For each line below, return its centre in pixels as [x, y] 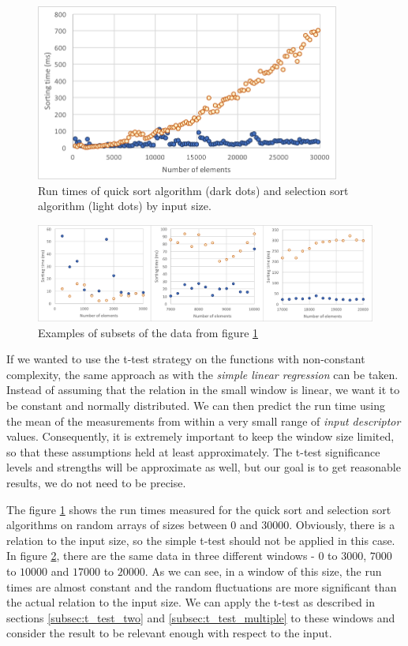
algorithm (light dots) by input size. [125, 206]
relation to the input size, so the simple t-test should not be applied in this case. [201, 540]
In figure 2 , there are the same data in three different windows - [161, 556]
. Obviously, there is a [342, 525]
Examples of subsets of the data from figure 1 [148, 332]
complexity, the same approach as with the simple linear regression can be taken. [202, 374]
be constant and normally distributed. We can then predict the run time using [196, 405]
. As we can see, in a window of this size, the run [263, 571]
